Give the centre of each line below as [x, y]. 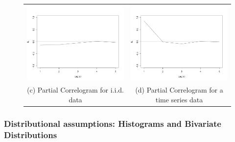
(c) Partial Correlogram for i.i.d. [75, 90]
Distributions [31, 134]
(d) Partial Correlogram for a [179, 90]
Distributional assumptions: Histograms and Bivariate [113, 123]
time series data [179, 99]
